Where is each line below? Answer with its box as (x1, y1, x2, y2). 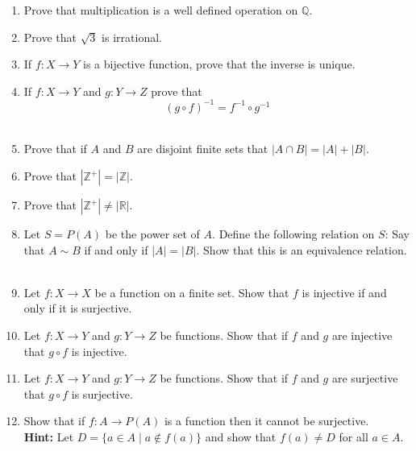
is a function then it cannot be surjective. (164, 412, 369, 429)
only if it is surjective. (23, 300, 132, 317)
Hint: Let (23, 428, 74, 445)
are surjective (331, 370, 398, 387)
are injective (331, 327, 393, 344)
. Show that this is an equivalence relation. (196, 241, 407, 258)
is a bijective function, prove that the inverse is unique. (83, 56, 356, 72)
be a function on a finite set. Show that (94, 283, 289, 300)
